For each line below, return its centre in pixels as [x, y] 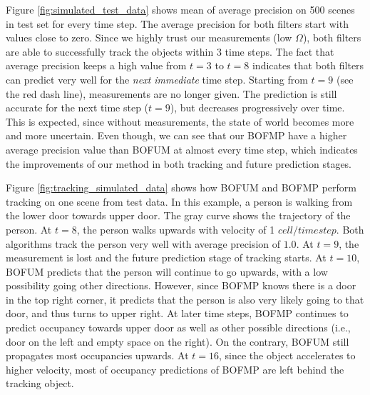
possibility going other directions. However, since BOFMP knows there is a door [181, 285]
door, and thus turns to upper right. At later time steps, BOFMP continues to [177, 313]
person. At [29, 229]
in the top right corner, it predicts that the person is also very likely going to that [185, 299]
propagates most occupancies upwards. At [97, 355]
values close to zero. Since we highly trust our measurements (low [149, 37]
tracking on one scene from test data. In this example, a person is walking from [179, 201]
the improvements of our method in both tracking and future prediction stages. [179, 163]
